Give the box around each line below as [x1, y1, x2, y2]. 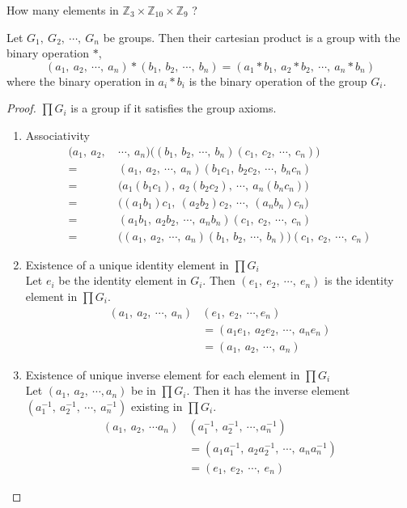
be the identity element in [58, 272, 187, 289]
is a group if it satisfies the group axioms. [70, 99, 277, 116]
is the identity [324, 272, 394, 289]
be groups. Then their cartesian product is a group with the [103, 28, 401, 45]
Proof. [6, 99, 36, 116]
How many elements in [6, 2, 119, 18]
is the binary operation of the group [189, 72, 367, 89]
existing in [130, 397, 183, 414]
